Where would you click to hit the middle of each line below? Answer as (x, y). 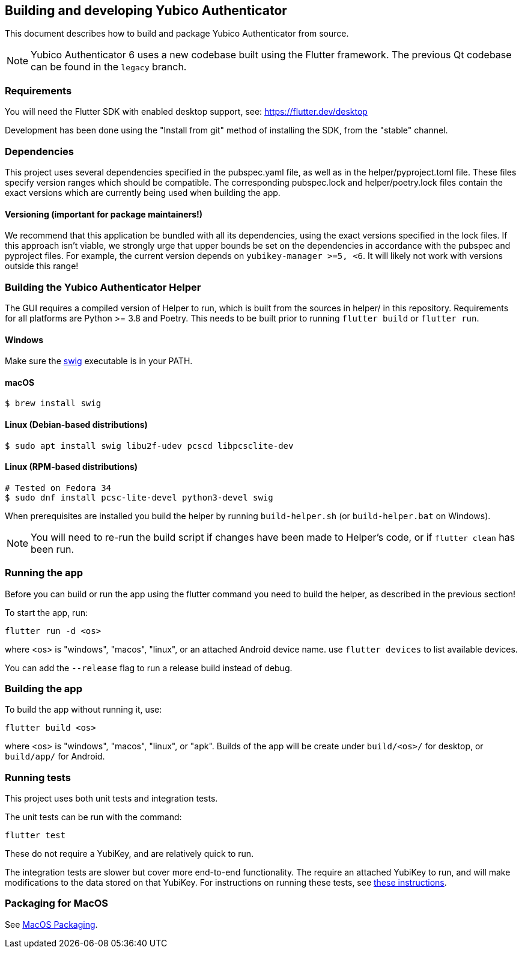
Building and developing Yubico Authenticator (146, 11)
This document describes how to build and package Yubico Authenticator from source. (177, 34)
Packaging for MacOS (57, 903)
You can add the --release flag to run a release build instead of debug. (149, 668)
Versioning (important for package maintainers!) (104, 214)
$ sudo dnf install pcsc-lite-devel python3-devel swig (139, 497)
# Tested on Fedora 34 (58, 488)
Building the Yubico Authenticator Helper (103, 287)
